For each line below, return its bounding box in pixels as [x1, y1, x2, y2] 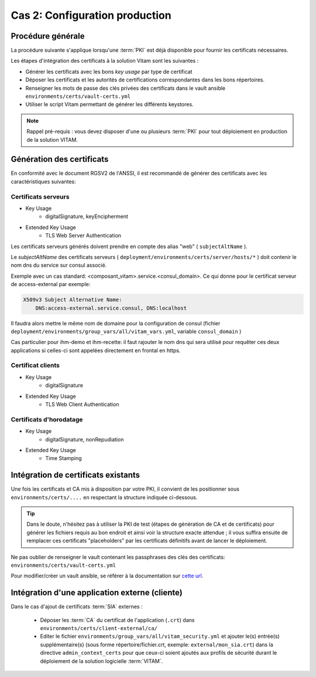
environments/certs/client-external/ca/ [40, 625, 158, 632]
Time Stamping [45, 455, 82, 462]
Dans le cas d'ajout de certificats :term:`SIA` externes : [11, 603, 143, 610]
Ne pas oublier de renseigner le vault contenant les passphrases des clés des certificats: [11, 553, 225, 560]
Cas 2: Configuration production [11, 9, 172, 22]
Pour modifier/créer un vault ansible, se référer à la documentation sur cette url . [11, 572, 204, 580]
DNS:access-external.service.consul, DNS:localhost [35, 305, 187, 311]
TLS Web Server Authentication [45, 232, 122, 239]
